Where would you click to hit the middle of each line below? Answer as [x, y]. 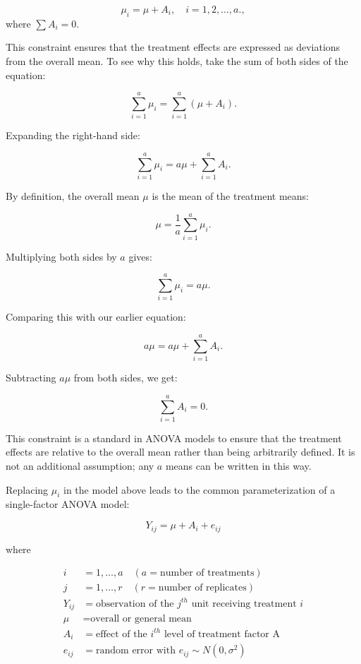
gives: [140, 256]
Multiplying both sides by [61, 256]
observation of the [135, 604]
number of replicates [202, 588]
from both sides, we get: [126, 378]
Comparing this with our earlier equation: [96, 317]
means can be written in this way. [238, 466]
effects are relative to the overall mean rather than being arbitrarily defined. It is [180, 452]
